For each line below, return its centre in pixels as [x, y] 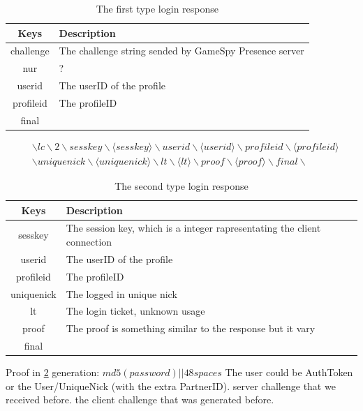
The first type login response [157, 8]
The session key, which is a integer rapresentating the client [193, 228]
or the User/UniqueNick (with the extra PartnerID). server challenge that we [171, 386]
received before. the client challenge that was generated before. [140, 399]
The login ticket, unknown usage [135, 311]
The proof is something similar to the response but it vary [191, 328]
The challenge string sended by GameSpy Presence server [181, 51]
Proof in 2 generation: [53, 372]
